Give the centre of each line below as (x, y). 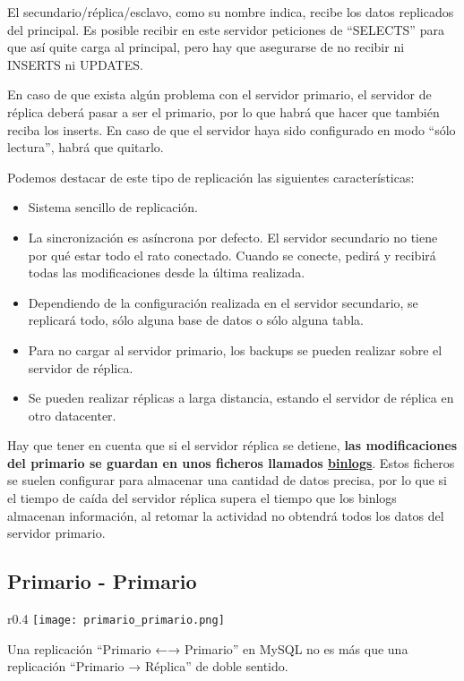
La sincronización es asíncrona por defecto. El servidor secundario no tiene (233, 237)
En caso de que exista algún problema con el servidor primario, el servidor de (219, 94)
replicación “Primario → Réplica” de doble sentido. (148, 666)
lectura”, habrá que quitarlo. (86, 147)
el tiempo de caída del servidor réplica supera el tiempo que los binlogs (202, 498)
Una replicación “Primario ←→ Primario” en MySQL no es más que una (208, 648)
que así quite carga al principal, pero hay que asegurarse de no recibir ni (206, 47)
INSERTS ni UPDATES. (75, 64)
